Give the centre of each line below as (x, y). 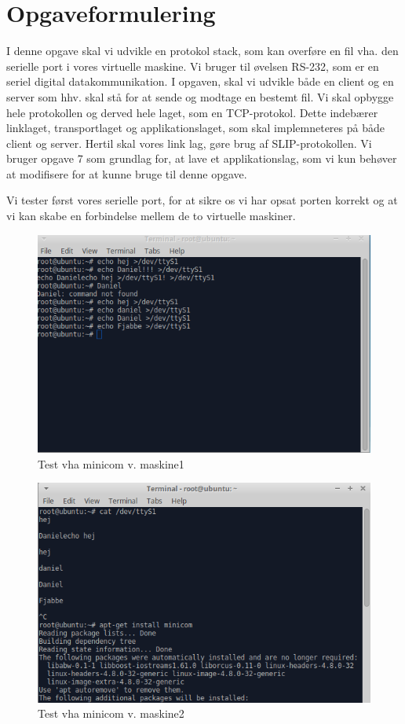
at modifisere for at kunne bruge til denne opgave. (127, 173)
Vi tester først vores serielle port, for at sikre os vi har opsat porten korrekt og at (202, 200)
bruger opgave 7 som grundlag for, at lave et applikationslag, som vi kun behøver (202, 158)
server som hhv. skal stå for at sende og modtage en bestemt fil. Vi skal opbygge (200, 96)
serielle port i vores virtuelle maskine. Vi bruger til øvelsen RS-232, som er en (193, 66)
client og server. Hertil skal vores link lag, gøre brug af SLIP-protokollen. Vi (189, 143)
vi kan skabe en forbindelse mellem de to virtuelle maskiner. (151, 216)
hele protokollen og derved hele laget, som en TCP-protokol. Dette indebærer (192, 112)
